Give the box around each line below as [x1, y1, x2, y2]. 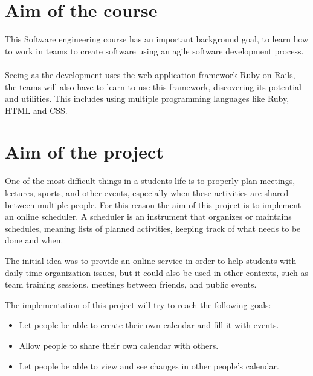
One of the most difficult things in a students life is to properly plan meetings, [5, 174, 295, 187]
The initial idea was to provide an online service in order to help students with [5, 254, 297, 266]
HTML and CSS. [5, 104, 68, 116]
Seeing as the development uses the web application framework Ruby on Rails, [5, 68, 295, 81]
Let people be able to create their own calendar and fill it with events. [19, 318, 279, 331]
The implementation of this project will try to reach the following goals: [5, 298, 271, 311]
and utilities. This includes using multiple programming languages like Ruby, [5, 92, 289, 105]
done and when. [5, 234, 63, 246]
